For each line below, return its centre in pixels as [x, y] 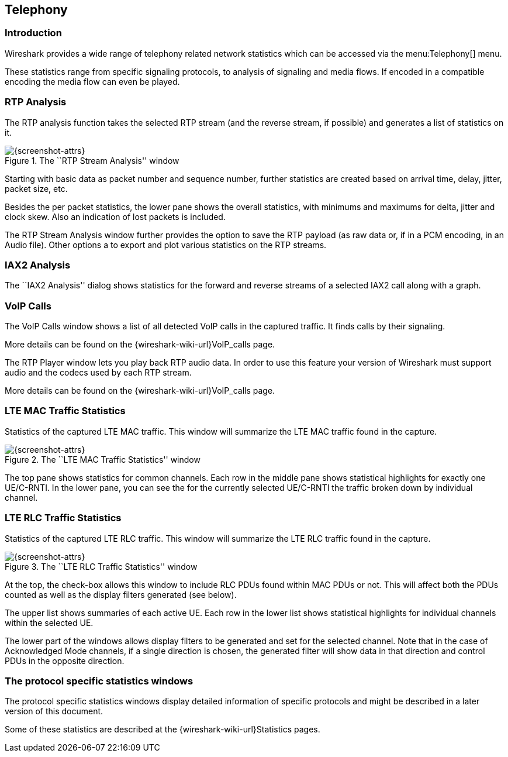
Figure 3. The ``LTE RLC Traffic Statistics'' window [101, 566]
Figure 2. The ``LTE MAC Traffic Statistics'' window [103, 459]
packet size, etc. [36, 188]
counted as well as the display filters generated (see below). [121, 594]
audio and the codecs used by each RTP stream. [98, 373]
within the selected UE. [49, 622]
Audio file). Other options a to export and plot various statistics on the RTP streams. [166, 245]
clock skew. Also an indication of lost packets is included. [115, 216]
